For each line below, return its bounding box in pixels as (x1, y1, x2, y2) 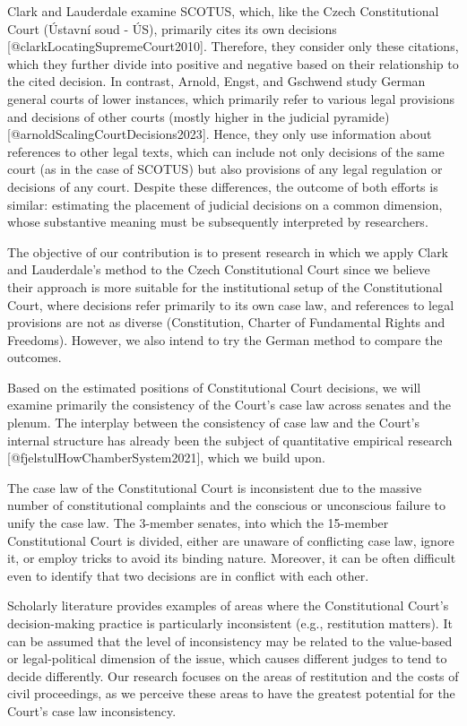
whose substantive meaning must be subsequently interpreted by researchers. (7, 212, 428, 231)
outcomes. (7, 348, 62, 367)
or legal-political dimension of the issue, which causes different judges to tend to (7, 649, 447, 668)
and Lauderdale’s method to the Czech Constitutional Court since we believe (7, 260, 430, 279)
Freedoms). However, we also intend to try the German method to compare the (7, 330, 443, 349)
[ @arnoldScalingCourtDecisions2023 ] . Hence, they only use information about (7, 125, 432, 143)
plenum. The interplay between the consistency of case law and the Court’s (7, 413, 420, 432)
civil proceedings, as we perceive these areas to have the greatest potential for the (7, 684, 455, 703)
